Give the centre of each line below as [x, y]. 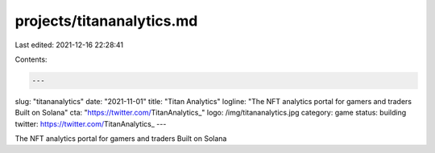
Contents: [31, 59]
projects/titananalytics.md [106, 21]
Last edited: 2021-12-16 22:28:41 [69, 45]
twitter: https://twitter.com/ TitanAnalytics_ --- [91, 123]
